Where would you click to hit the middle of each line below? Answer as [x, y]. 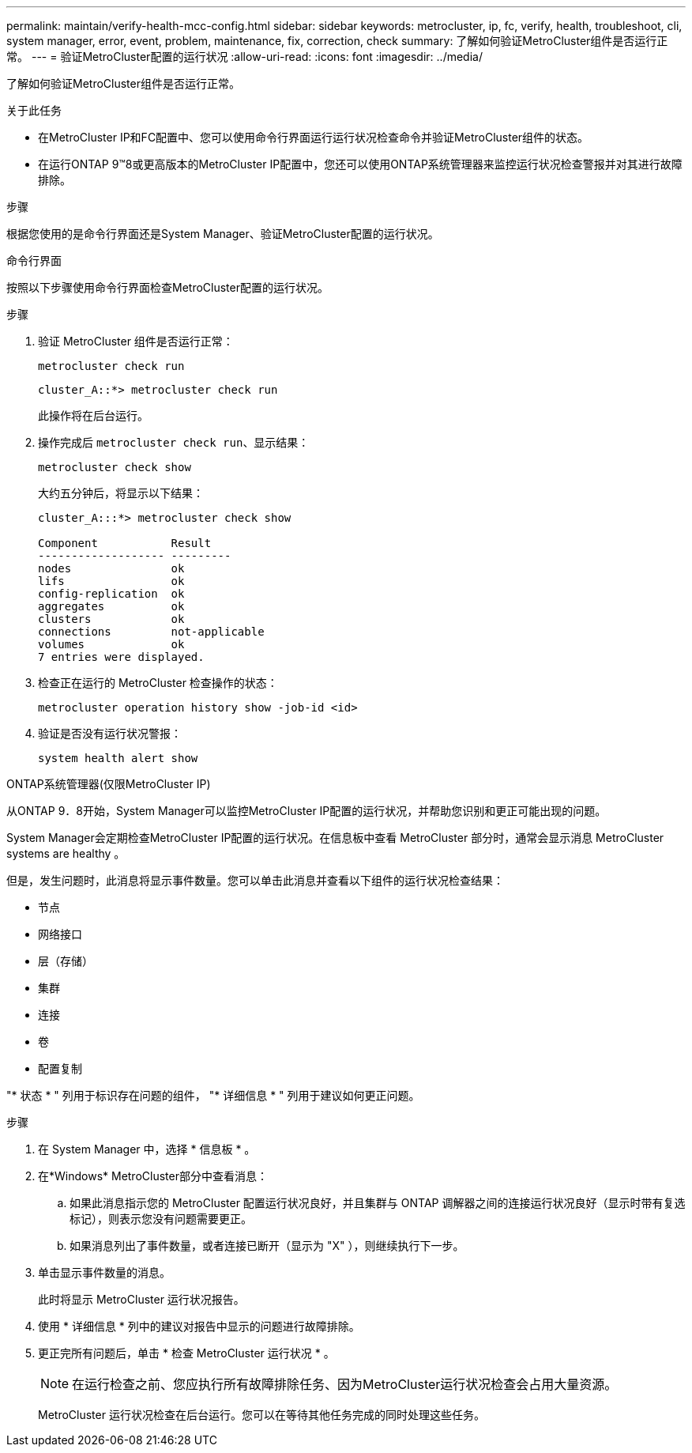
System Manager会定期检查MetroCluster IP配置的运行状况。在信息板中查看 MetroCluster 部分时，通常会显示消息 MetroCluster [335, 838]
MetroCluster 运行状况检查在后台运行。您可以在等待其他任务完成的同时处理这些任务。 [261, 1415]
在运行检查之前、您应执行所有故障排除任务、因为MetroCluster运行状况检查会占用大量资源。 [345, 1384]
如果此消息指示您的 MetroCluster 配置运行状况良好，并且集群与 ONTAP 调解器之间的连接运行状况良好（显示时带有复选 [378, 1203]
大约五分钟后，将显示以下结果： [121, 493]
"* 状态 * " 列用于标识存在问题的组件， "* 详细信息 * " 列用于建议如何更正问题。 [213, 1095]
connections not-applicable [151, 632]
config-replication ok [111, 594]
